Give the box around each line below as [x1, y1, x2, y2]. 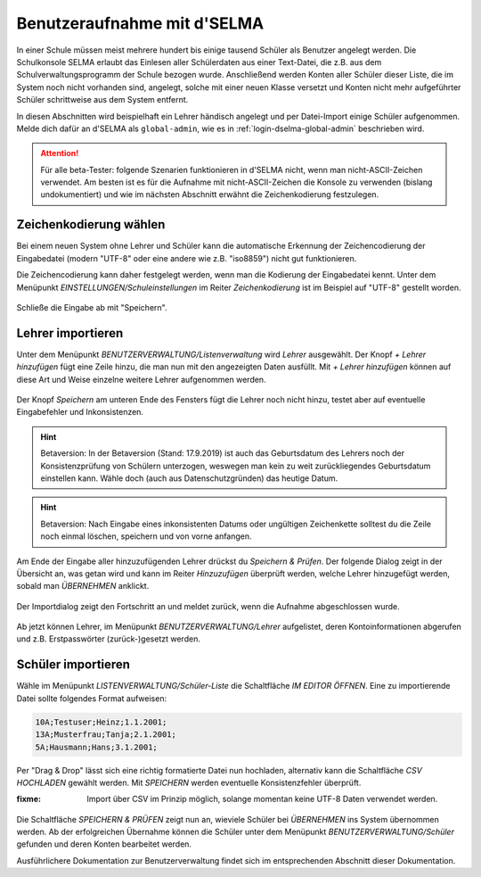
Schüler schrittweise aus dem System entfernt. [16, 95, 189, 105]
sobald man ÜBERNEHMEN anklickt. [16, 581, 150, 592]
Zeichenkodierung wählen [16, 217, 166, 232]
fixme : [16, 794, 42, 805]
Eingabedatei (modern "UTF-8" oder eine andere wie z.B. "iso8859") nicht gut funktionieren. [16, 252, 357, 263]
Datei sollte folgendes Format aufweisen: [16, 692, 167, 704]
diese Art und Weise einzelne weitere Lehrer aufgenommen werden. [16, 374, 266, 385]
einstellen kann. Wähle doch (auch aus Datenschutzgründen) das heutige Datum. [40, 473, 338, 484]
